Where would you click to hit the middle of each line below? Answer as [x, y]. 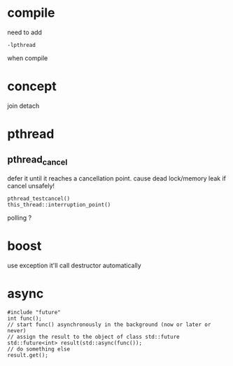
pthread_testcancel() [39, 199]
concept [32, 86]
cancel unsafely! [31, 186]
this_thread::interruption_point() [59, 205]
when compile [28, 58]
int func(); [24, 318]
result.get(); [28, 355]
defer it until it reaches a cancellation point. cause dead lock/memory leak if [116, 178]
